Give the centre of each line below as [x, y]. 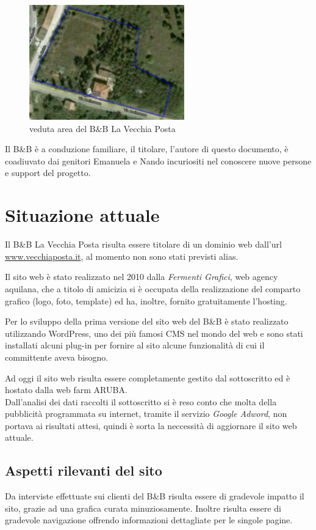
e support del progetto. [48, 173]
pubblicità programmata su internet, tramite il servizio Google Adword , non [146, 414]
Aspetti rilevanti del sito [84, 470]
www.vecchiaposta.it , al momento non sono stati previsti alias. [122, 256]
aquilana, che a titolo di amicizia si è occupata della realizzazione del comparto [153, 288]
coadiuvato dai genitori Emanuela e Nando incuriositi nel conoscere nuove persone [158, 160]
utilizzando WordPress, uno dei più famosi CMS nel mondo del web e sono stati [154, 333]
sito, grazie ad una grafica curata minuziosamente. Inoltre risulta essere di [143, 508]
